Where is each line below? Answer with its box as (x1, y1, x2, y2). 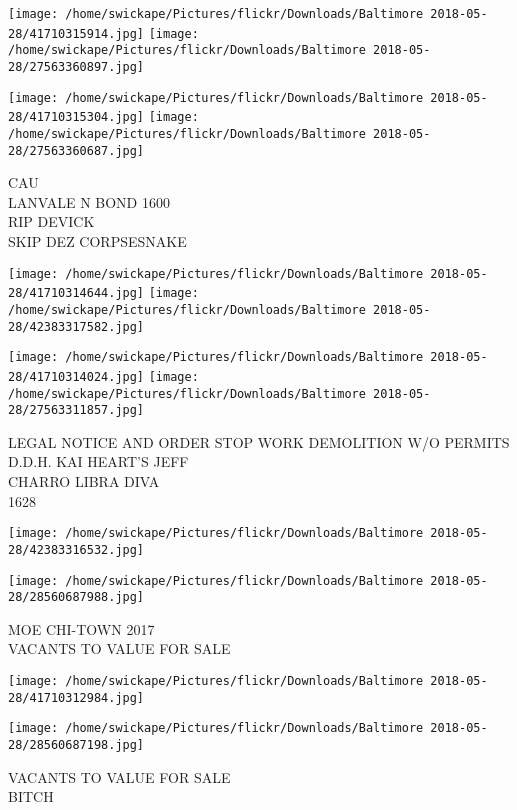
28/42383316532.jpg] (8, 542, 145, 557)
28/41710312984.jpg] (8, 690, 145, 705)
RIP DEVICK (8, 211, 95, 232)
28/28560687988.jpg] (8, 590, 145, 605)
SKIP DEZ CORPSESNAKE (8, 231, 187, 252)
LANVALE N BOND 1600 (8, 191, 170, 212)
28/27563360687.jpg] (8, 143, 145, 158)
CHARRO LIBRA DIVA (8, 471, 160, 492)
